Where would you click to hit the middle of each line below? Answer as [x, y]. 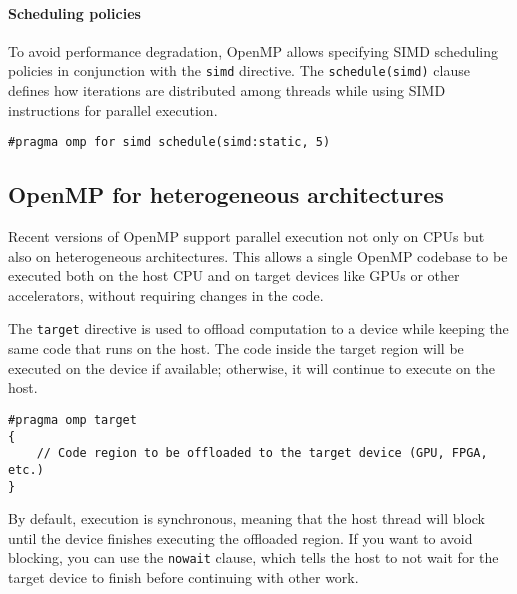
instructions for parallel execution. [113, 109]
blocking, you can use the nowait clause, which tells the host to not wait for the [253, 557]
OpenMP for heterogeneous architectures [226, 194]
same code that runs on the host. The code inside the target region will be [236, 348]
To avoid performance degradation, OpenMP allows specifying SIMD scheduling [253, 50]
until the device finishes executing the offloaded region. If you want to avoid [240, 537]
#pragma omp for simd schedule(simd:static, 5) [169, 142]
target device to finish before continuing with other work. [183, 577]
